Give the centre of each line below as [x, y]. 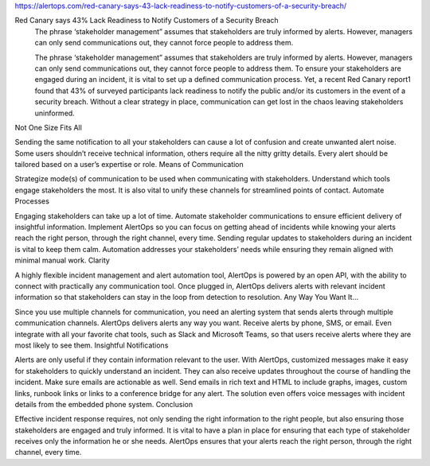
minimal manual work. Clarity [63, 260]
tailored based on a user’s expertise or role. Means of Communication [129, 165]
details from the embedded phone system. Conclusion [104, 404]
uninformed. [55, 113]
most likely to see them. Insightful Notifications [92, 345]
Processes [32, 201]
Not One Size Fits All [49, 127]
